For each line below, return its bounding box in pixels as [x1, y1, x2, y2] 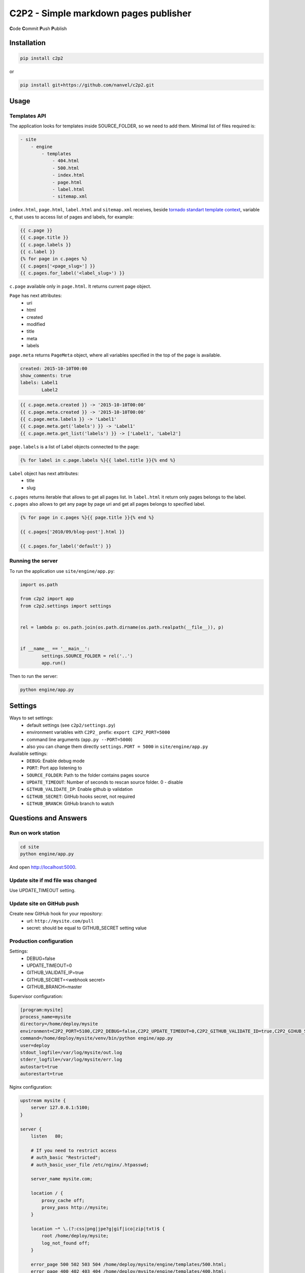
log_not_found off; [41, 1240, 90, 1246]
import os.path [20, 582, 58, 588]
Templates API [9, 112, 46, 119]
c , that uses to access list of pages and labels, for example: [9, 214, 134, 220]
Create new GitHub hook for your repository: [9, 910, 103, 917]
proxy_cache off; [41, 1197, 85, 1203]
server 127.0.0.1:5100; [30, 1105, 90, 1111]
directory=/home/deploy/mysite [20, 1021, 99, 1027]
